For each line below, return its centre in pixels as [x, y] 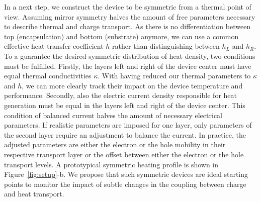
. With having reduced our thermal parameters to [174, 76]
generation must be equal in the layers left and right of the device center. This [125, 105]
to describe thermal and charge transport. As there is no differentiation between [127, 26]
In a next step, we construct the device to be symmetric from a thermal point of [128, 7]
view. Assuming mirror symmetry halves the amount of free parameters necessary [130, 16]
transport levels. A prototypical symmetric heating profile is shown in [111, 164]
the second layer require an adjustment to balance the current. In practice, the [125, 134]
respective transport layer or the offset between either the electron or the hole [124, 154]
